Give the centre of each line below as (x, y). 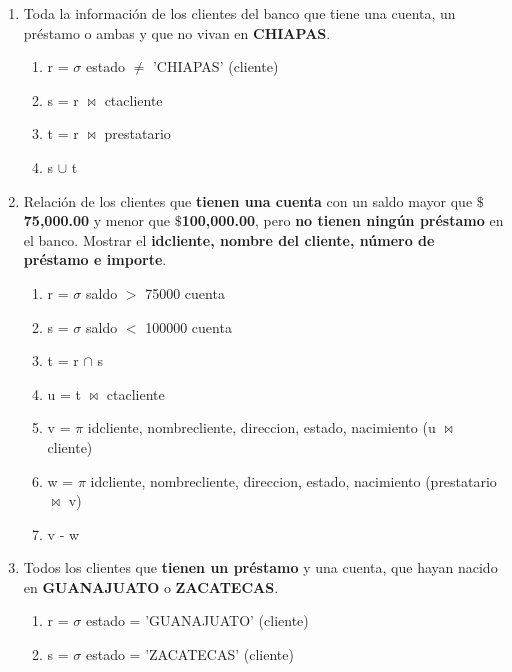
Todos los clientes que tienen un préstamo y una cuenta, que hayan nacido (260, 567)
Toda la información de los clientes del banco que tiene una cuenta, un (239, 13)
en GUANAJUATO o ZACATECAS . (151, 586)
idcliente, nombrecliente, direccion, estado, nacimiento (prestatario (293, 480)
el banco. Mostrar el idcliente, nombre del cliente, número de (229, 239)
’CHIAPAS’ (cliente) (215, 66)
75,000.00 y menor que (97, 220)
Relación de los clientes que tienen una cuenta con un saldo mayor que (248, 200)
